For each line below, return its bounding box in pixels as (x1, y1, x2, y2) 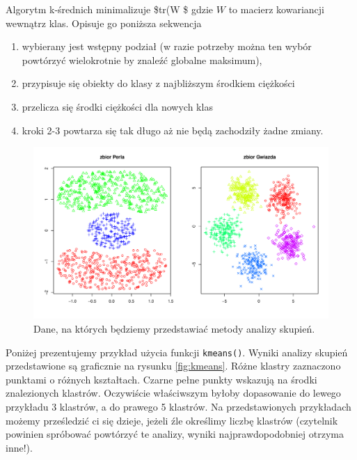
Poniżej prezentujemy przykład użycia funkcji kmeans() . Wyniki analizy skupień (6, 344, 348, 359)
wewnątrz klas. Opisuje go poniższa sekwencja (6, 15, 202, 30)
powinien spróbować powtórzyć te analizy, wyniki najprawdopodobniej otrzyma (6, 427, 344, 441)
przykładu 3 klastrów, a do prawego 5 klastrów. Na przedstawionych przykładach (6, 399, 351, 413)
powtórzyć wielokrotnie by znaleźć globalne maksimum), (22, 52, 262, 67)
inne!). (6, 440, 33, 454)
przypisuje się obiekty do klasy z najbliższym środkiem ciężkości (22, 76, 295, 90)
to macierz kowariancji (228, 2, 324, 16)
